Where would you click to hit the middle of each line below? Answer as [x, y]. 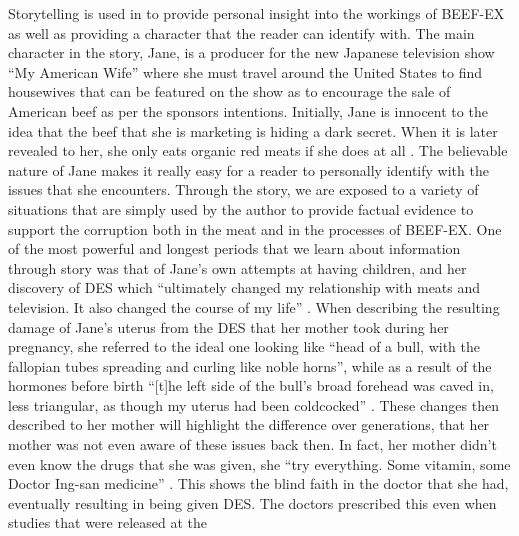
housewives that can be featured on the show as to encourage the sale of [229, 91]
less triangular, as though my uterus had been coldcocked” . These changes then [253, 404]
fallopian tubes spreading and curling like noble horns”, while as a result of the [250, 365]
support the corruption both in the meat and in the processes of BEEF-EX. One [255, 228]
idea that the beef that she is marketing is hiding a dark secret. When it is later [253, 130]
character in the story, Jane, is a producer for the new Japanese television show [251, 52]
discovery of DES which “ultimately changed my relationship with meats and [244, 287]
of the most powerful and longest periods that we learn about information [234, 248]
